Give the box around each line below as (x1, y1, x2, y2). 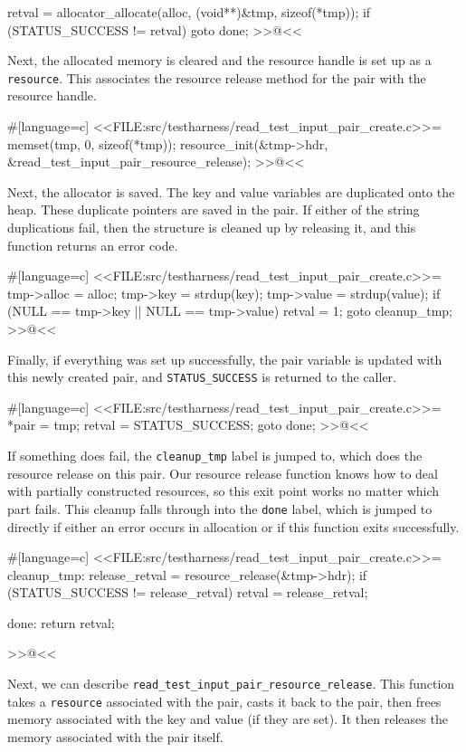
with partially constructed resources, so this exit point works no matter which (7, 481, 440, 500)
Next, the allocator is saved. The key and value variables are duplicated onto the (7, 182, 455, 201)
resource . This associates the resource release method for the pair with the (7, 68, 426, 87)
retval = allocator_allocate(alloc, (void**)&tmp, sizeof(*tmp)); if (7, 3, 371, 21)
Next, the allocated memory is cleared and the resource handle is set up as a (7, 51, 432, 70)
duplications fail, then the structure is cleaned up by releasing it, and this (7, 218, 416, 236)
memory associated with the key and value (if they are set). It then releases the (7, 709, 448, 728)
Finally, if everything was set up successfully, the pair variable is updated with (7, 349, 442, 368)
